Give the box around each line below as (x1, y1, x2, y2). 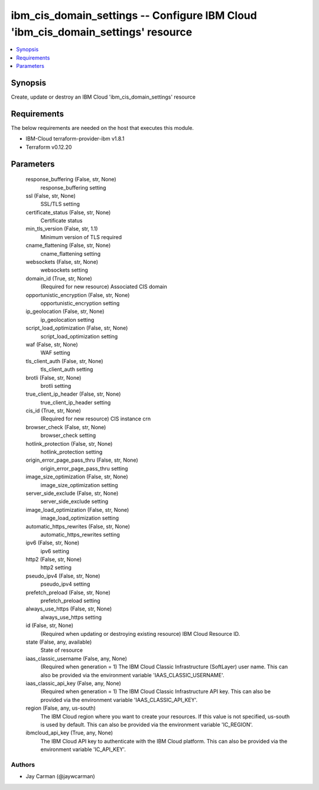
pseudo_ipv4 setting (40, 580, 90, 587)
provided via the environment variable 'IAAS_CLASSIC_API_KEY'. (40, 696, 198, 703)
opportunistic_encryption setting (40, 299, 120, 306)
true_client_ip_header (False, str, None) (25, 390, 121, 398)
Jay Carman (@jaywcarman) (25, 773, 96, 780)
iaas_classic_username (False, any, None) (25, 655, 127, 662)
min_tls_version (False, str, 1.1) (25, 225, 98, 233)
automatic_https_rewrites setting (40, 531, 121, 538)
